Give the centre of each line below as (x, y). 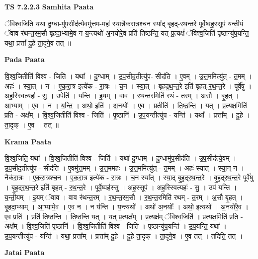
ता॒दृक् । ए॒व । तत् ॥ (32, 124)
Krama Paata (28, 141)
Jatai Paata (25, 252)
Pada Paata (25, 59)
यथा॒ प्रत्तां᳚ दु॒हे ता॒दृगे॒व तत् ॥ (38, 42)
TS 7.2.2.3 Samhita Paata (49, 6)
